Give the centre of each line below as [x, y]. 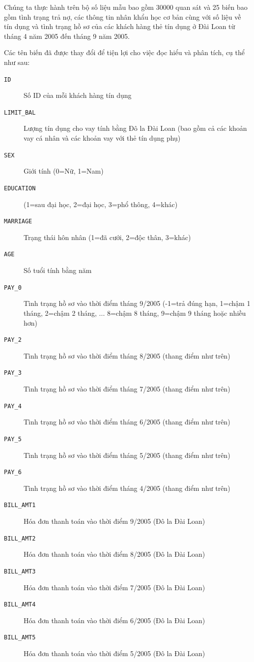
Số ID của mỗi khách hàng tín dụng [78, 95]
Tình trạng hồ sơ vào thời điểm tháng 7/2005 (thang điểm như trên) [127, 389]
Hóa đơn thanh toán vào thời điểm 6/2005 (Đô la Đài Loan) [114, 620]
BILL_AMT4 [20, 605]
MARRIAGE [18, 222]
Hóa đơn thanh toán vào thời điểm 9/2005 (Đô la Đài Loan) [114, 521]
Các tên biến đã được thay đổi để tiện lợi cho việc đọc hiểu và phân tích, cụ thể [124, 52]
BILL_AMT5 [20, 638]
